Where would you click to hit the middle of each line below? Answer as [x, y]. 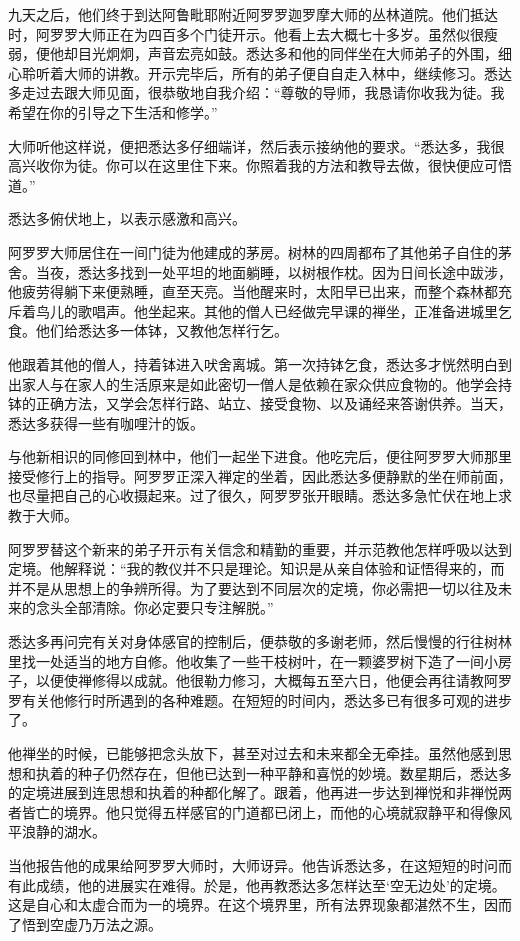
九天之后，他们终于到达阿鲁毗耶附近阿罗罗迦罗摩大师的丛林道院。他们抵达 [253, 14]
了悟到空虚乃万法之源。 [85, 923]
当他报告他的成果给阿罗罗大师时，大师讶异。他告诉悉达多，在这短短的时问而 [260, 864]
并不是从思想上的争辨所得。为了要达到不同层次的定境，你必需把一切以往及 [253, 587]
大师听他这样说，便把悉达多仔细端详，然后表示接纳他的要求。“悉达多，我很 [256, 145]
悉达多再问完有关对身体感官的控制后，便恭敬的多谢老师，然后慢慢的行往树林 [260, 641]
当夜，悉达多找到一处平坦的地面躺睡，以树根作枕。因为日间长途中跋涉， [273, 271]
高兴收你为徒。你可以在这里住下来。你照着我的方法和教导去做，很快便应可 [253, 165]
